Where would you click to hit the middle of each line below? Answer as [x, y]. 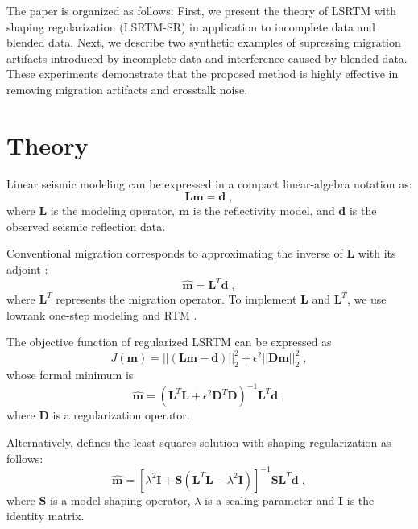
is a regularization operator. [121, 415]
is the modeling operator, [113, 211]
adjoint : [27, 269]
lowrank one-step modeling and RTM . [102, 314]
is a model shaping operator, [120, 500]
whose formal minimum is [70, 375]
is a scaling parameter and [270, 500]
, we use [366, 299]
